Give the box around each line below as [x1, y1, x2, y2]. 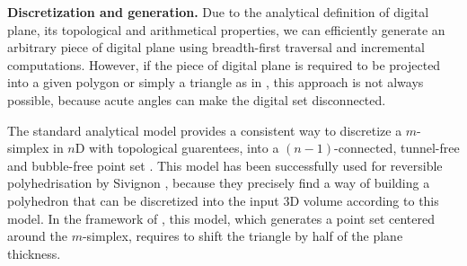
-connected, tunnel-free [334, 138, 460, 157]
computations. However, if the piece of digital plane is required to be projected [7, 55, 441, 74]
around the [7, 226, 67, 245]
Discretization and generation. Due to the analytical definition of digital [7, 3, 429, 21]
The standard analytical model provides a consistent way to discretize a [7, 120, 402, 139]
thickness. [7, 244, 61, 262]
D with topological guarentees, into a [75, 138, 279, 157]
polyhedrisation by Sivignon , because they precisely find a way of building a [7, 173, 430, 192]
